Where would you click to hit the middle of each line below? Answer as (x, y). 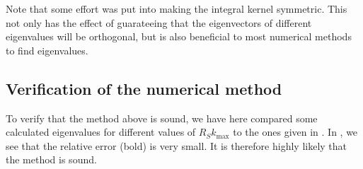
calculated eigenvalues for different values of (101, 132)
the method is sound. (51, 159)
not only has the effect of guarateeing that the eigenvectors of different (159, 22)
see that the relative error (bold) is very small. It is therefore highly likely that (177, 145)
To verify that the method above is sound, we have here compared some (162, 118)
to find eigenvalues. (47, 50)
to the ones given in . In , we (295, 132)
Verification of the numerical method (144, 88)
